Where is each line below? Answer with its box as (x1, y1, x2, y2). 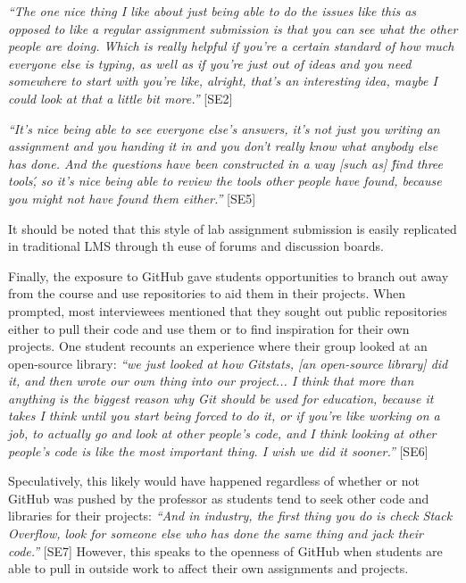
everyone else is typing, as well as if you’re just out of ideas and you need (8, 54, 412, 72)
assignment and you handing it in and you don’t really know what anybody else (8, 137, 438, 155)
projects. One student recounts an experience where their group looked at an (8, 337, 428, 355)
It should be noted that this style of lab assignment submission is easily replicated (8, 219, 457, 237)
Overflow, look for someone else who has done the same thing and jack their (8, 524, 423, 543)
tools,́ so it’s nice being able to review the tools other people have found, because (8, 171, 442, 190)
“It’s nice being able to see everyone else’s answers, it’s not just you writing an (8, 119, 440, 137)
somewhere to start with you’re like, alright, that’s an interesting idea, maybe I (8, 71, 437, 90)
